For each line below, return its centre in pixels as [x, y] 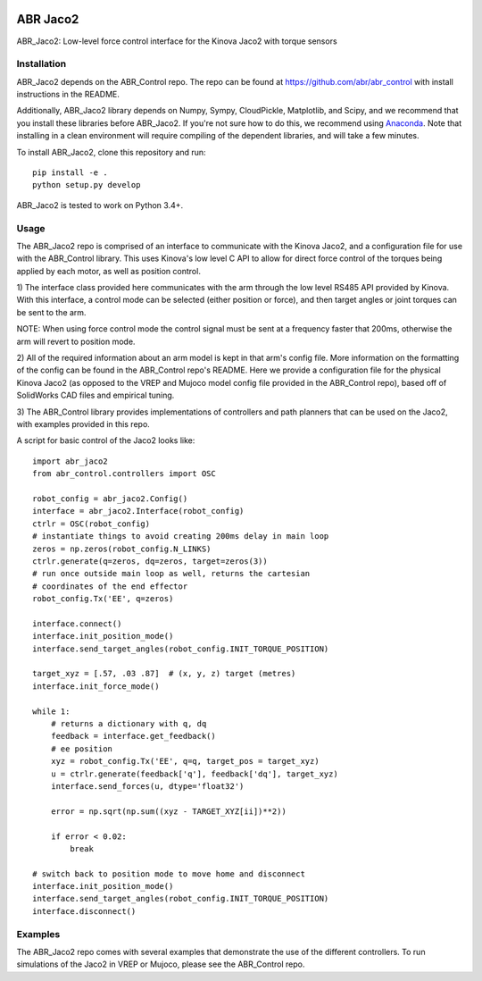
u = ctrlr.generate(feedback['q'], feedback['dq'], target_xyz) [194, 774]
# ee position [82, 749]
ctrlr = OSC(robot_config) [91, 524]
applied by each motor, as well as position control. [108, 271]
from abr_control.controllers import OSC [124, 474]
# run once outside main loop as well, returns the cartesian [171, 574]
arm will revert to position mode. [76, 341]
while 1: [51, 711]
